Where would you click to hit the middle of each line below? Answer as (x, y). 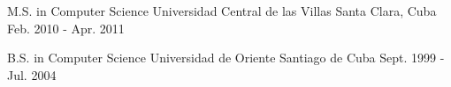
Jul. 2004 (32, 74)
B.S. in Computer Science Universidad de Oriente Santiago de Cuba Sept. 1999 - (226, 58)
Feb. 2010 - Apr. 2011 (66, 28)
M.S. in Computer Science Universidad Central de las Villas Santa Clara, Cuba (222, 11)
